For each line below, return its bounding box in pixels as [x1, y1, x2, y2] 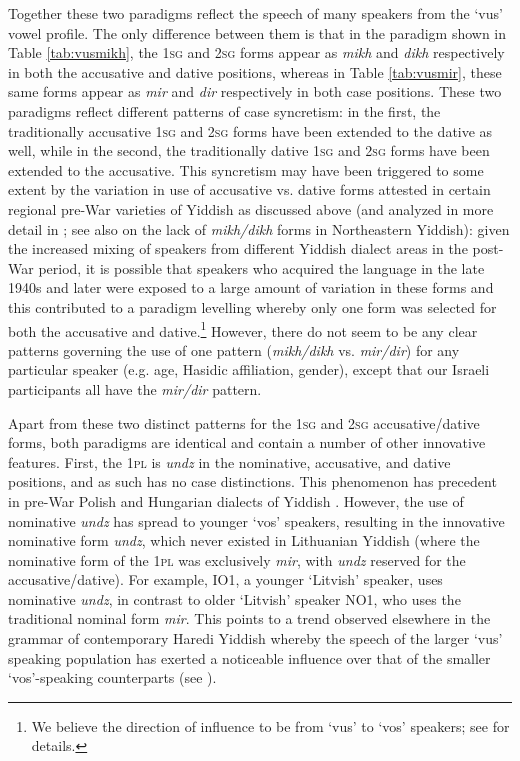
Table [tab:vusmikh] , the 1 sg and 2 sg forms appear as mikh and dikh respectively [8, 42, 505, 63]
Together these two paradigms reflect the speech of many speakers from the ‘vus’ [8, 3, 503, 23]
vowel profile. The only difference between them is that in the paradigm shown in [8, 22, 507, 43]
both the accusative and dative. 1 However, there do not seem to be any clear [8, 317, 478, 341]
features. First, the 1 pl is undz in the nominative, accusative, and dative [8, 451, 451, 472]
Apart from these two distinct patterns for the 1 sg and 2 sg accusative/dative [8, 412, 480, 433]
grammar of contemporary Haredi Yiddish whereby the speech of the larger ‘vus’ [8, 628, 503, 649]
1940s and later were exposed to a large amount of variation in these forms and [8, 277, 494, 298]
